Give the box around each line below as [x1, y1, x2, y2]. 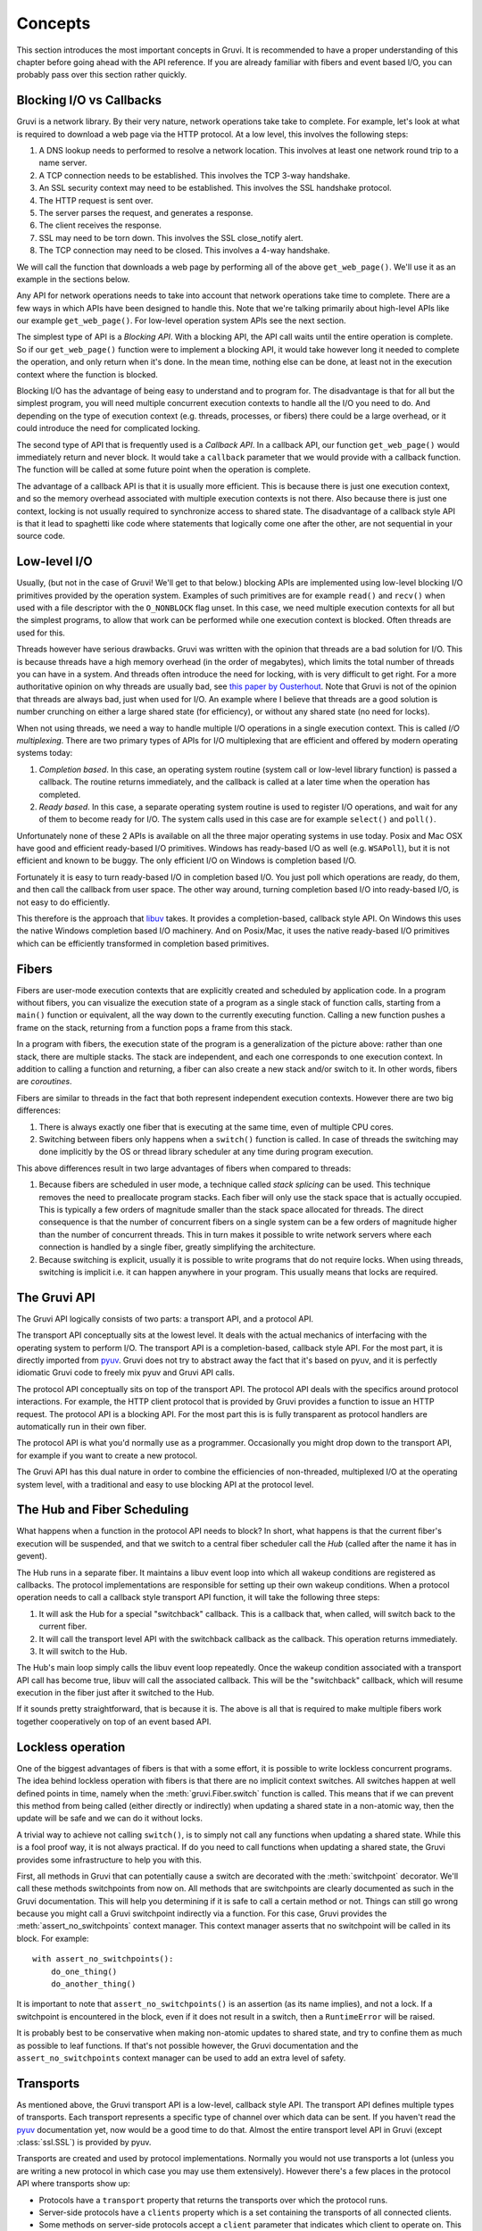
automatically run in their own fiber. [16, 1421, 147, 1431]
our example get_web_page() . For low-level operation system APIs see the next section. [16, 315, 347, 326]
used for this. [16, 627, 66, 638]
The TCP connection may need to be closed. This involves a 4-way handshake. [38, 245, 330, 256]
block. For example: [16, 1933, 89, 1944]
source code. [16, 531, 66, 542]
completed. [38, 789, 80, 800]
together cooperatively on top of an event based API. [16, 1716, 212, 1727]
